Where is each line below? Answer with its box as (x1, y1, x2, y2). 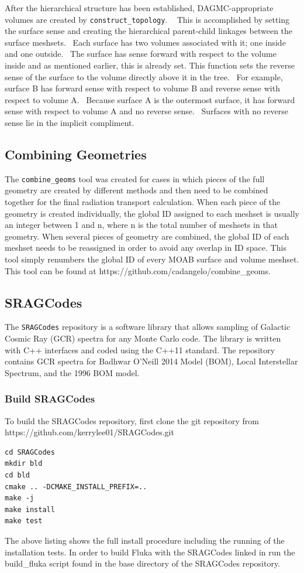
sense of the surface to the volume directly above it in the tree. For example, (5, 70, 283, 83)
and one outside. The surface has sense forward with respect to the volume (5, 47, 277, 60)
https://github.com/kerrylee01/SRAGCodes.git (5, 426, 174, 438)
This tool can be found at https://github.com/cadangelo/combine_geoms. (5, 264, 271, 277)
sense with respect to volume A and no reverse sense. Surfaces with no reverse (5, 105, 288, 117)
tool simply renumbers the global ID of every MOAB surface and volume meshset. (5, 253, 299, 265)
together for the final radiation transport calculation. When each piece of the (5, 196, 281, 208)
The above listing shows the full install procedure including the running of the (5, 534, 285, 546)
